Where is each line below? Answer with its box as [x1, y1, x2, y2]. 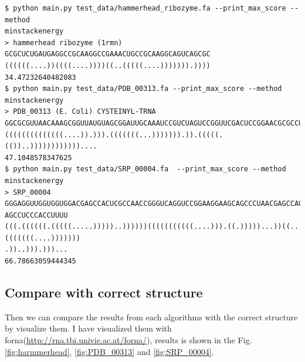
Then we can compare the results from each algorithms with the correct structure [5, 310, 298, 323]
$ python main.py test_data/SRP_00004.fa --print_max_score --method [5, 165, 286, 174]
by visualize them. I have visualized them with [5, 322, 172, 334]
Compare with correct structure [5, 283, 203, 302]
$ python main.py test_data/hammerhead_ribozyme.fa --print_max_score [5, 4, 286, 12]
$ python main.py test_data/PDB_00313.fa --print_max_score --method [5, 84, 282, 93]
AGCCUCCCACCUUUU [5, 211, 68, 219]
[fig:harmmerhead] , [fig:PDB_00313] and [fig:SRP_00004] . [5, 345, 214, 357]
